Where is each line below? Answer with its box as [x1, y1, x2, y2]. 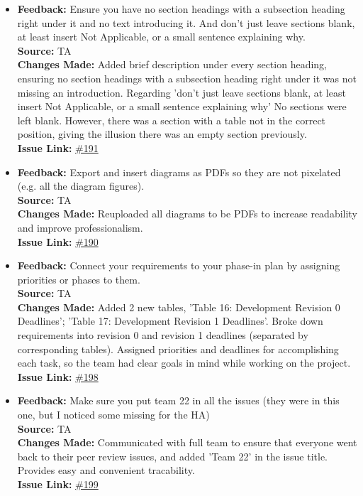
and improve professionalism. [17, 220, 143, 234]
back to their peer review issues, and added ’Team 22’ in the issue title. [17, 448, 328, 463]
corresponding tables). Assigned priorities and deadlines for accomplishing [17, 341, 339, 356]
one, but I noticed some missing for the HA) [17, 407, 210, 422]
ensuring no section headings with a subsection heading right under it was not [17, 70, 357, 85]
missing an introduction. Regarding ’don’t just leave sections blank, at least [17, 85, 346, 99]
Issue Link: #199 [17, 477, 99, 491]
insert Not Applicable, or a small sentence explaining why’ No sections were [17, 99, 347, 114]
